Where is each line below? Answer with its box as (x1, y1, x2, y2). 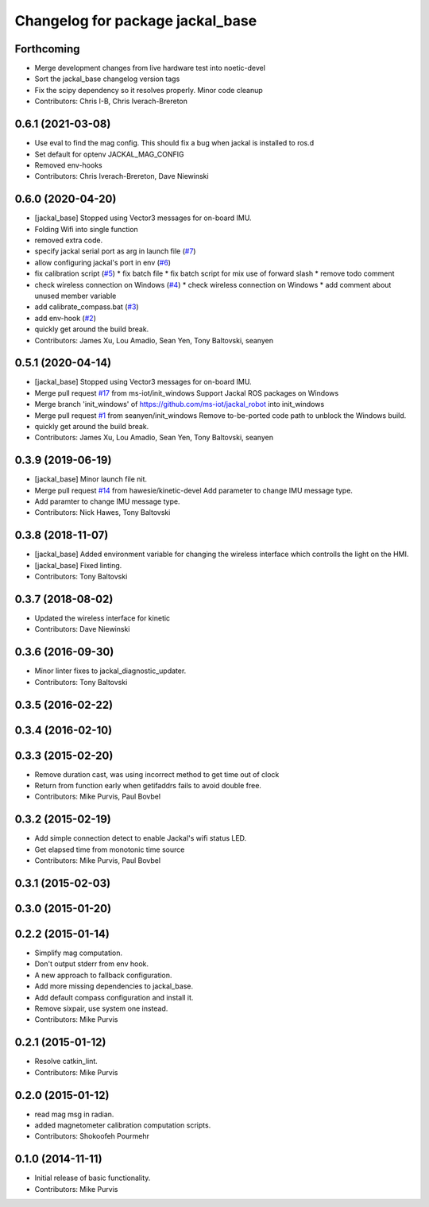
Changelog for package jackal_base (14, 12, 257, 29)
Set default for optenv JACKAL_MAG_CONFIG (34, 149, 184, 159)
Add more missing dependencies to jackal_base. (34, 981, 194, 991)
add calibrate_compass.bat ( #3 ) (34, 302, 139, 311)
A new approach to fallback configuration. (34, 970, 172, 980)
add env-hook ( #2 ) (34, 313, 97, 323)
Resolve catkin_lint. (34, 1057, 99, 1066)
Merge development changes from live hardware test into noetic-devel (34, 64, 266, 73)
